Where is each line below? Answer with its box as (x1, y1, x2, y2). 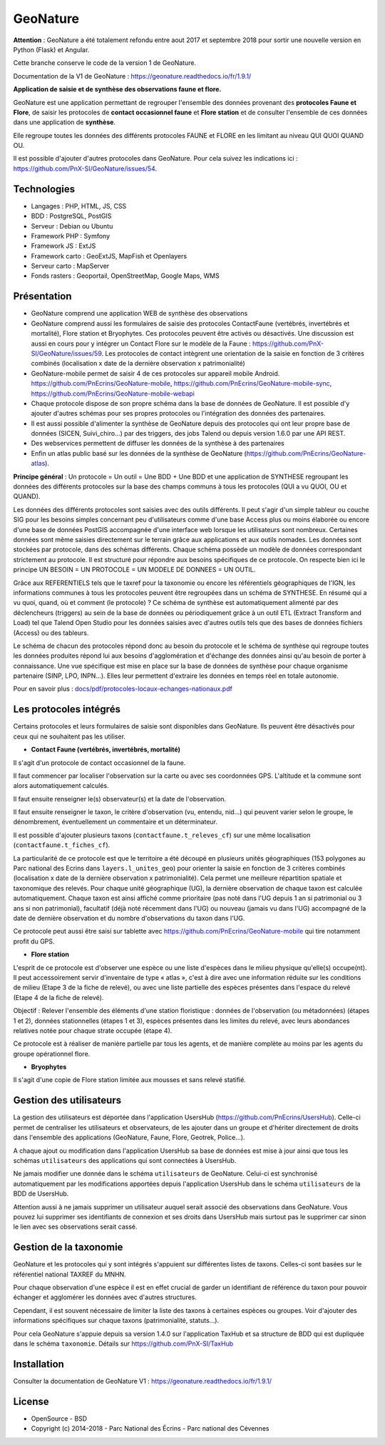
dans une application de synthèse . (13, 118, 116, 126)
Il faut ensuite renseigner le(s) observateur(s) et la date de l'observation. (13, 794, 227, 803)
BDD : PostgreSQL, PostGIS (31, 211, 112, 221)
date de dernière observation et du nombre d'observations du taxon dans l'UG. (13, 914, 245, 922)
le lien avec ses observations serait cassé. (13, 1222, 138, 1231)
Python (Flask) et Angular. (13, 45, 90, 54)
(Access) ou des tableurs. (13, 629, 89, 637)
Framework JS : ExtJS (31, 241, 96, 250)
